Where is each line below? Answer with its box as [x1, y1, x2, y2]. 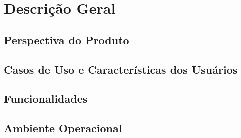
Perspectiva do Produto [4, 32, 129, 47]
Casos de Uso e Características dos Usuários [4, 61, 238, 77]
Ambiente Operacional [4, 120, 122, 136]
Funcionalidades [4, 91, 88, 106]
